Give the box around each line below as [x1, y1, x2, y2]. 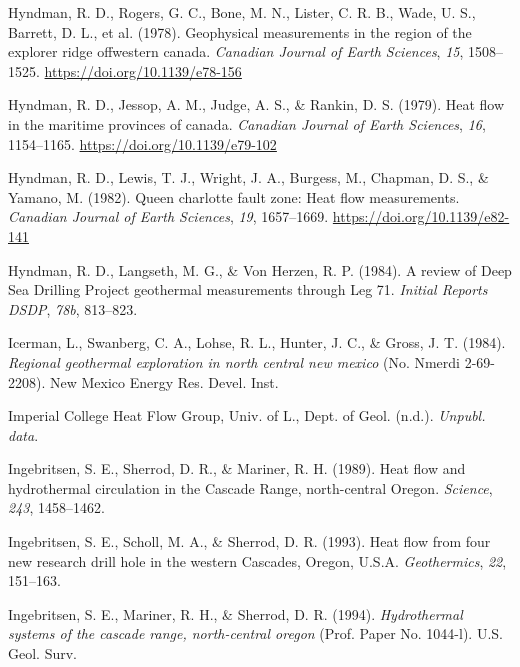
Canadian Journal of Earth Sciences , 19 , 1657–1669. [8, 206, 329, 227]
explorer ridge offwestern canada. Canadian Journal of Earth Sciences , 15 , [8, 41, 464, 62]
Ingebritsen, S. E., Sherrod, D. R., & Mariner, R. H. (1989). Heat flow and [8, 458, 466, 479]
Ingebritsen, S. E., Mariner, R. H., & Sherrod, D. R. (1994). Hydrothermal [8, 603, 463, 624]
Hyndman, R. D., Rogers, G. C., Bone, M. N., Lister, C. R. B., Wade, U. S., [8, 2, 476, 22]
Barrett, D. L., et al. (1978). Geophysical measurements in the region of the [8, 21, 472, 42]
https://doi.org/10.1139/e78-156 [44, 60, 242, 81]
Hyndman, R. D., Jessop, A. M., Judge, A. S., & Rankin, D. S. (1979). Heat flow [8, 94, 505, 115]
